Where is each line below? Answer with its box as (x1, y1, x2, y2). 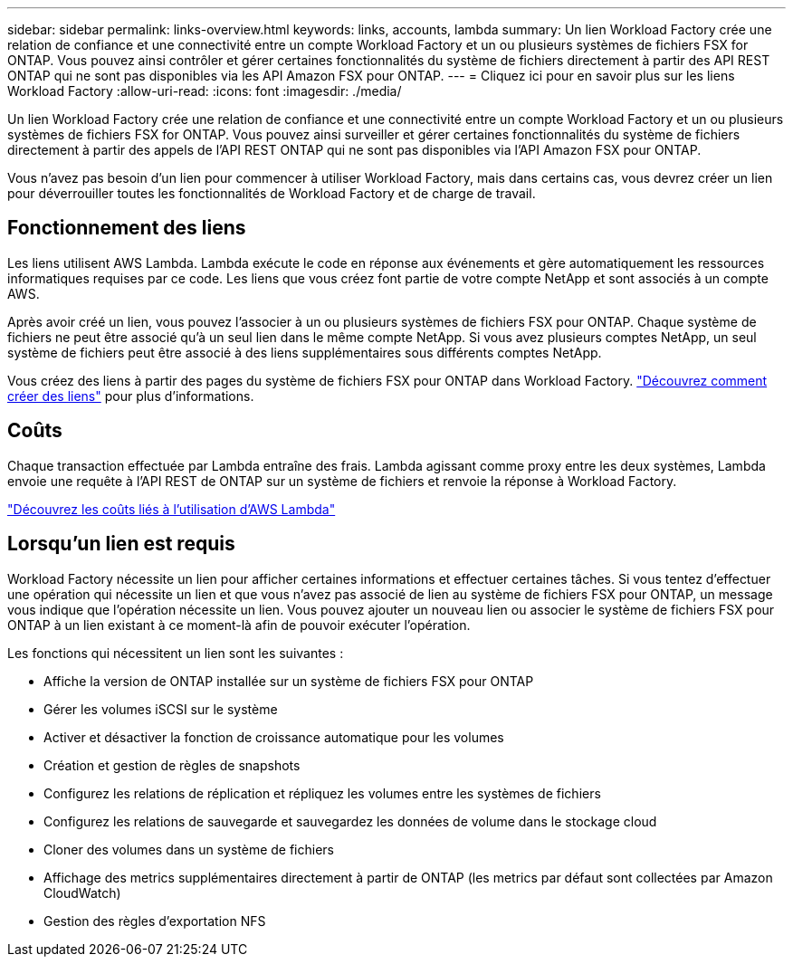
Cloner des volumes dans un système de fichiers (43, 841, 334, 857)
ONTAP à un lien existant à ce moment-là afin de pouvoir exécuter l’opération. (7, 616, 471, 633)
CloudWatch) (43, 884, 121, 901)
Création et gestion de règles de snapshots (43, 757, 301, 773)
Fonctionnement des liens (7, 216, 246, 240)
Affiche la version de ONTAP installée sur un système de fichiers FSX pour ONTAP (43, 673, 534, 689)
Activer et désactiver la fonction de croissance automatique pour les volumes (43, 729, 504, 745)
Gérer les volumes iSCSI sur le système (43, 701, 278, 717)
